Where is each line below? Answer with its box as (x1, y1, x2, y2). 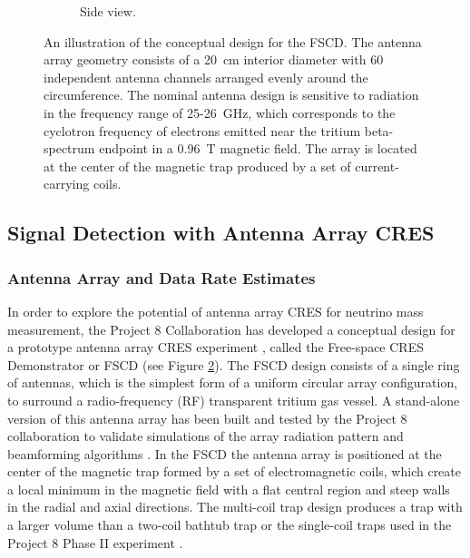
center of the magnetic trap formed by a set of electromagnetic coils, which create (7, 462, 461, 481)
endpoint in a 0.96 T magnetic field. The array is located (99, 139, 417, 158)
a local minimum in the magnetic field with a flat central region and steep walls (7, 479, 450, 498)
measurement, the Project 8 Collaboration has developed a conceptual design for (7, 319, 455, 338)
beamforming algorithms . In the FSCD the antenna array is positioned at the (7, 444, 442, 463)
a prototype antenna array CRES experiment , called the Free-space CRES (7, 338, 424, 357)
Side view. (80, 2, 136, 20)
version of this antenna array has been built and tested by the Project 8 (7, 408, 407, 427)
